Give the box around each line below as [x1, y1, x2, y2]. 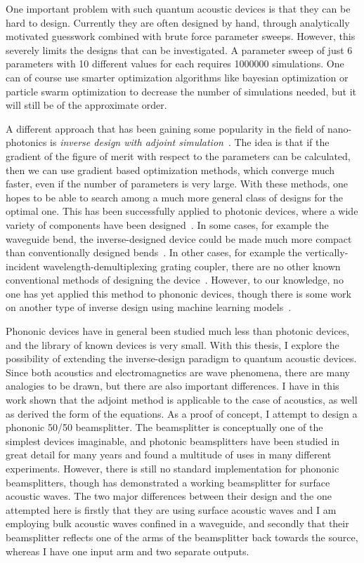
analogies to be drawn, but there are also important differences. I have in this [6, 378, 339, 393]
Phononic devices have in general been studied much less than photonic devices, [6, 324, 350, 338]
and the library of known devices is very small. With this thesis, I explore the [6, 337, 339, 352]
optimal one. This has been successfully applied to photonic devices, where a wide [6, 204, 358, 218]
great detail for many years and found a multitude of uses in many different [6, 447, 332, 462]
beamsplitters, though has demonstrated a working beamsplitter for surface [6, 475, 330, 489]
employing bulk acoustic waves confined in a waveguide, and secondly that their [6, 516, 349, 531]
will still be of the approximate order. [6, 98, 167, 112]
